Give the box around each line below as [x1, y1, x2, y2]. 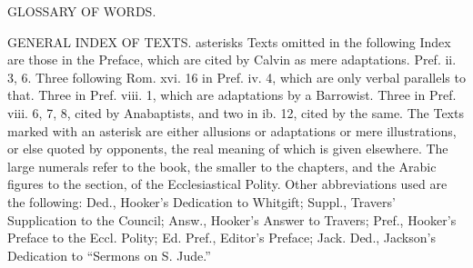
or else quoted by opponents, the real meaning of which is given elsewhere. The [7, 139, 448, 158]
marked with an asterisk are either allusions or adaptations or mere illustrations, [7, 121, 457, 140]
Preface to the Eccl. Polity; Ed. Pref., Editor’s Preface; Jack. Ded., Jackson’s [7, 228, 436, 247]
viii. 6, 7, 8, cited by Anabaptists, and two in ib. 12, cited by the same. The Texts [7, 103, 464, 122]
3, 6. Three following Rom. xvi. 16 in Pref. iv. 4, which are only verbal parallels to [7, 67, 466, 86]
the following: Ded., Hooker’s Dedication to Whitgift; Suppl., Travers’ [7, 192, 396, 211]
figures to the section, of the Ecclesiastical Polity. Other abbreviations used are [7, 174, 448, 194]
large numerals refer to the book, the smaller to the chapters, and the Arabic [7, 156, 437, 175]
